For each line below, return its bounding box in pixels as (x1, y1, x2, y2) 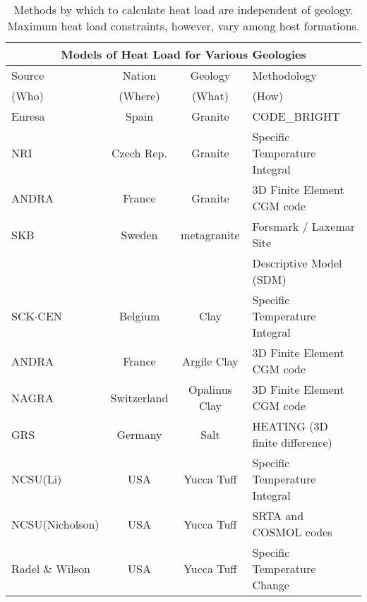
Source (11, 67, 44, 83)
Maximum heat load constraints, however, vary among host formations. (7, 18, 360, 34)
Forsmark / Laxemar (252, 218, 355, 234)
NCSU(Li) (11, 471, 62, 487)
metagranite (181, 226, 240, 243)
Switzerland (110, 389, 169, 406)
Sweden (121, 226, 158, 243)
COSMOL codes (252, 524, 332, 540)
